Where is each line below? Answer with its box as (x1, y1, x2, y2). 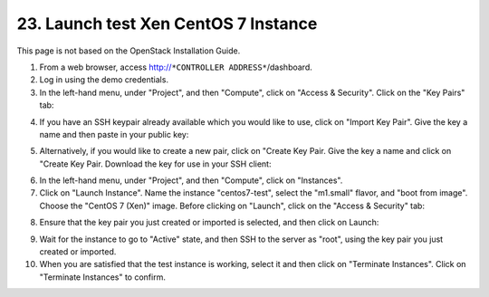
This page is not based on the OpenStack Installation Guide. (16, 45, 241, 56)
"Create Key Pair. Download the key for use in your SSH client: (39, 158, 272, 169)
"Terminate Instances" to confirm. (39, 272, 167, 283)
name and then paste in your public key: (39, 129, 189, 139)
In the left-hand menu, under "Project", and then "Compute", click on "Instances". (39, 175, 343, 186)
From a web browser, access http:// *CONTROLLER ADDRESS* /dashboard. (39, 62, 312, 72)
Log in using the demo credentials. (39, 74, 169, 85)
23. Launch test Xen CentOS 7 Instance (16, 14, 318, 34)
